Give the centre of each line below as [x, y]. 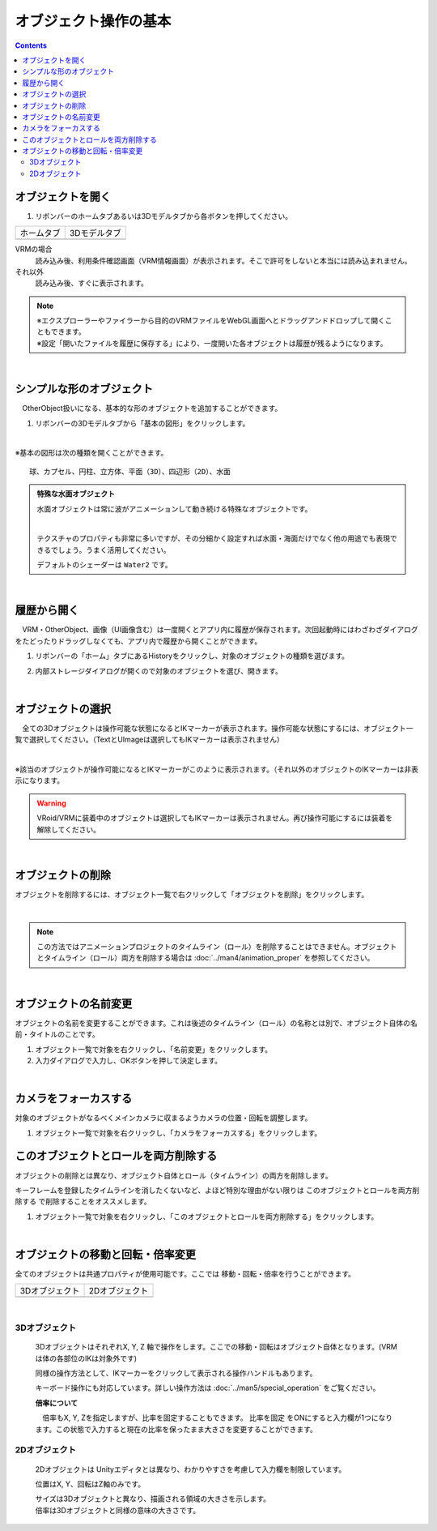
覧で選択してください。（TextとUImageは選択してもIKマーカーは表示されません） [150, 740]
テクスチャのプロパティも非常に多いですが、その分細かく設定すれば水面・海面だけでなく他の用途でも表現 [213, 538]
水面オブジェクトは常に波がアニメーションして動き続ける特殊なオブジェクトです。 [174, 509]
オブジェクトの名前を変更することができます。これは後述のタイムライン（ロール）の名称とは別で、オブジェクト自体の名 [216, 1023]
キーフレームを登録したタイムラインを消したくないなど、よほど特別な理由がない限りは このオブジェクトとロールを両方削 [217, 1190]
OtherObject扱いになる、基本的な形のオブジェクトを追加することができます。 [152, 408]
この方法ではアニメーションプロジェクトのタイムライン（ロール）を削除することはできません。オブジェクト [217, 947]
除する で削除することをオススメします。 [83, 1202]
